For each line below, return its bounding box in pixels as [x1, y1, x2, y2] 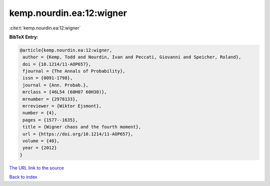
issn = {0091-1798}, [22, 75, 73, 81]
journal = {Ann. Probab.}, [22, 82, 88, 88]
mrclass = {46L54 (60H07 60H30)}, [22, 89, 107, 95]
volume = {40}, [22, 138, 60, 144]
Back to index [9, 174, 37, 180]
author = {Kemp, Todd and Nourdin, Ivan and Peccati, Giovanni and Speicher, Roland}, [22, 54, 241, 60]
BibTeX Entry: [9, 34, 38, 40]
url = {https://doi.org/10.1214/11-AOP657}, [22, 131, 133, 137]
